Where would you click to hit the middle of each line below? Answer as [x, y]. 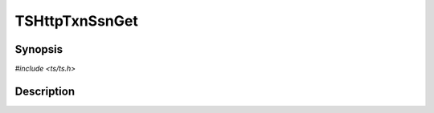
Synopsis [39, 49]
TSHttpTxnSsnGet [76, 21]
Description [45, 91]
